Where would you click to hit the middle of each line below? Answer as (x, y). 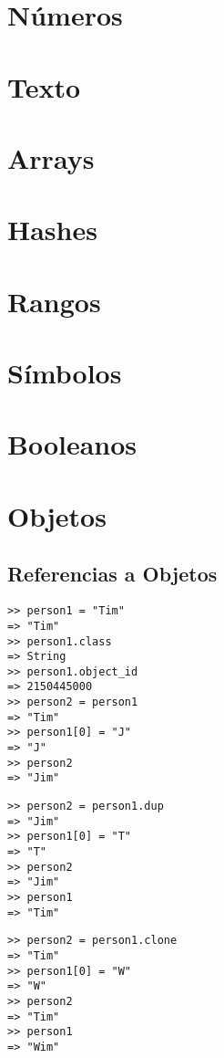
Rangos (54, 301)
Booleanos (72, 444)
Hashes (52, 230)
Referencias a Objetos (112, 574)
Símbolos (65, 373)
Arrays (51, 157)
